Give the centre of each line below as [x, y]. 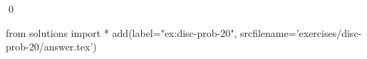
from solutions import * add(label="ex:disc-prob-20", [122, 32]
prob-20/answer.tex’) [51, 47]
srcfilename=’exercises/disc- [301, 32]
